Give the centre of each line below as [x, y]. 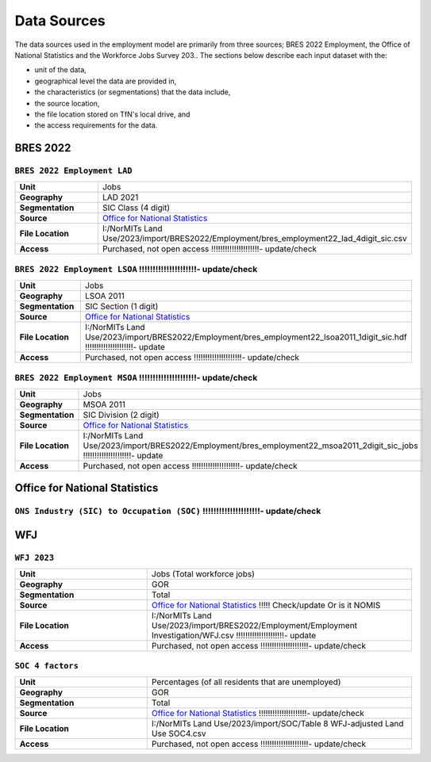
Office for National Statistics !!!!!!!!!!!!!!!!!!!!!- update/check [258, 714]
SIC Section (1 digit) [121, 307]
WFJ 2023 [35, 557]
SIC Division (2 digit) [121, 415]
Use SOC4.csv [179, 733]
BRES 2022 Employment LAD [73, 171]
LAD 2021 [120, 197]
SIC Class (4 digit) [136, 208]
